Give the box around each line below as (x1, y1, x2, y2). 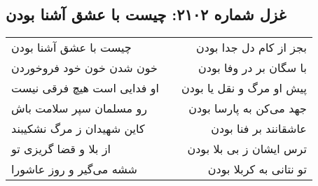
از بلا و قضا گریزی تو (11, 141, 111, 157)
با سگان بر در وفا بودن (198, 59, 307, 76)
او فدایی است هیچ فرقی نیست (11, 80, 159, 96)
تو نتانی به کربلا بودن (207, 161, 307, 178)
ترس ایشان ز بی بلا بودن (187, 141, 307, 157)
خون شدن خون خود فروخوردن (11, 59, 158, 76)
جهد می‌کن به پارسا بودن (188, 100, 307, 117)
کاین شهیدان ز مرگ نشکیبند (11, 120, 145, 137)
